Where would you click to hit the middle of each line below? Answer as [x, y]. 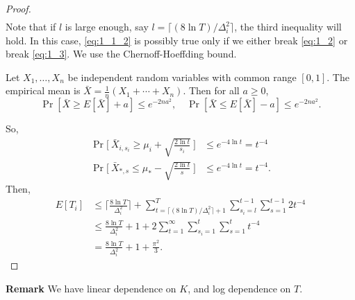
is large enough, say [107, 27]
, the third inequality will [288, 27]
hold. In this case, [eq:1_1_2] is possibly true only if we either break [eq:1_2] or [177, 40]
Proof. [18, 8]
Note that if [31, 27]
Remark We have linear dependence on [91, 289]
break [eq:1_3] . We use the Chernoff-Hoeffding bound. [121, 54]
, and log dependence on [239, 289]
